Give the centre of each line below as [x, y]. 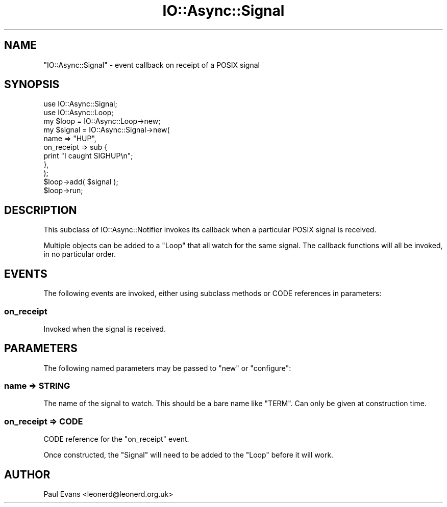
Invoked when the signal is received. [105, 329]
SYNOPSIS [32, 85]
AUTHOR [27, 474]
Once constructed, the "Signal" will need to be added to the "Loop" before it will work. [189, 455]
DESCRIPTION [41, 210]
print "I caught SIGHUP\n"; [88, 156]
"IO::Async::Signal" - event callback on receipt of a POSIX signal [152, 65]
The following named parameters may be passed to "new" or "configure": [167, 368]
